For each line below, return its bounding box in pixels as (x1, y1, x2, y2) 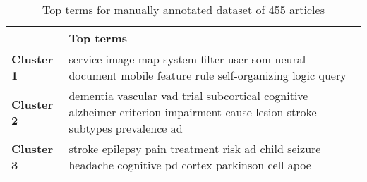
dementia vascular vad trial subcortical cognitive (68, 87, 308, 104)
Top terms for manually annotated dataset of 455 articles (42, 1, 325, 18)
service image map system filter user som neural (68, 51, 306, 67)
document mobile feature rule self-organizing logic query (68, 67, 347, 83)
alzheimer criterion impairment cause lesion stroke (68, 104, 317, 120)
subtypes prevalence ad (68, 120, 183, 136)
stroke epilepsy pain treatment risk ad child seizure (68, 140, 321, 157)
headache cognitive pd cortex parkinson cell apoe (68, 157, 311, 173)
